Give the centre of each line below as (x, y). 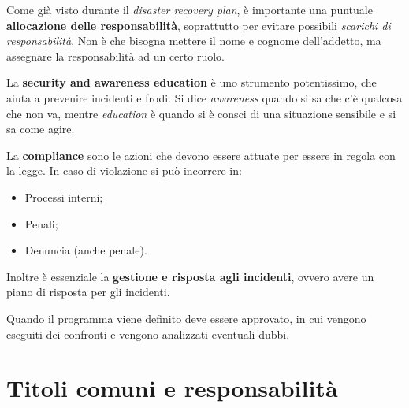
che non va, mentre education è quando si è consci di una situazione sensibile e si (201, 113)
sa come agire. (41, 129)
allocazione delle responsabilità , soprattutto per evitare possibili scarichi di (199, 25)
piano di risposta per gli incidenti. (88, 292)
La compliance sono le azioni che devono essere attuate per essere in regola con (201, 155)
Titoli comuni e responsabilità (172, 388)
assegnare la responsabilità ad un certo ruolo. (115, 56)
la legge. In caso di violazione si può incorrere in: (124, 171)
